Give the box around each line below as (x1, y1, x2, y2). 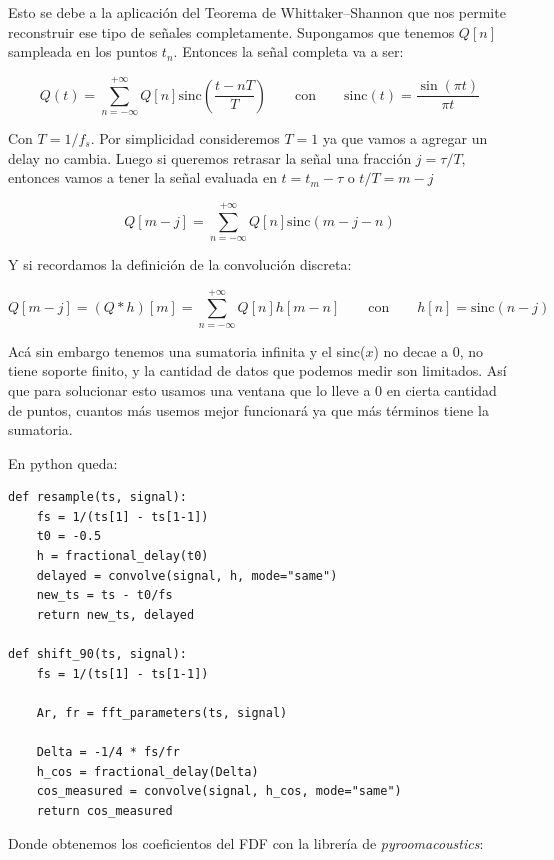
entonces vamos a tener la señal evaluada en (8, 167, 277, 188)
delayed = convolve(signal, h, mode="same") (36, 568, 338, 583)
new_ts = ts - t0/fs (36, 588, 173, 603)
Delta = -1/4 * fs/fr (36, 745, 180, 759)
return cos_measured (36, 803, 173, 818)
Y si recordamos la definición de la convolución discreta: (8, 253, 352, 274)
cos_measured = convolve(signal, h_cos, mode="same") (36, 784, 402, 799)
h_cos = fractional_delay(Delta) (36, 764, 259, 779)
